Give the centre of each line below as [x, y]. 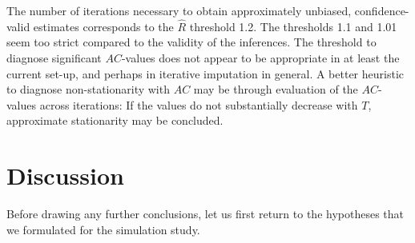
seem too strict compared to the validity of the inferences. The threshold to [191, 42]
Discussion [65, 175]
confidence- [382, 10]
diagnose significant [54, 58]
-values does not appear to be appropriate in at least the [260, 58]
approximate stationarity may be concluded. [115, 120]
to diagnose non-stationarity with [88, 89]
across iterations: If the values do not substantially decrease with [199, 104]
